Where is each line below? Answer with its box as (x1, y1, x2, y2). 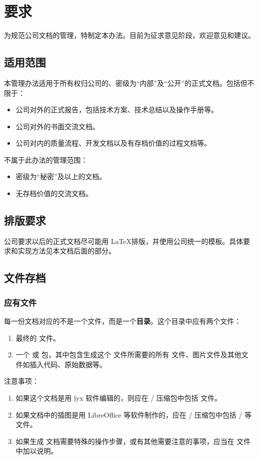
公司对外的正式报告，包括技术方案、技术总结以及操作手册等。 (15, 104, 218, 115)
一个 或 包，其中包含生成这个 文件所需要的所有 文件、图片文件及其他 (15, 349, 242, 360)
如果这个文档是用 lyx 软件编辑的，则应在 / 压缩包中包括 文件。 (15, 393, 222, 403)
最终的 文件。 (15, 332, 60, 343)
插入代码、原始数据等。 (29, 359, 107, 369)
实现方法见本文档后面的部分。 (17, 245, 116, 256)
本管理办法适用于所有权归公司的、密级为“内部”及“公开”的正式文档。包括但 (4, 77, 248, 88)
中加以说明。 (15, 446, 58, 456)
